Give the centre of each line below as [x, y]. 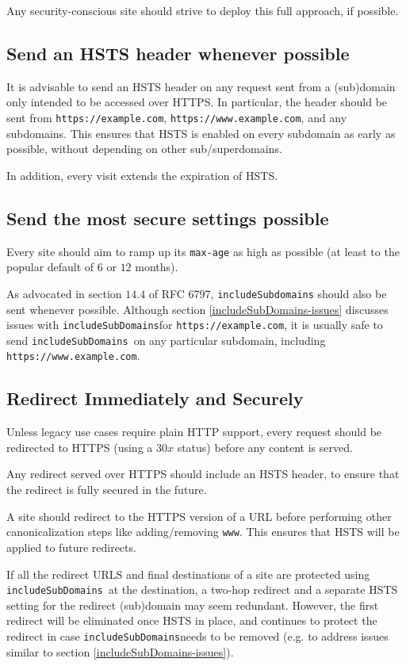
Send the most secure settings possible [168, 218]
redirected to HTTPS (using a [80, 447]
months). [157, 267]
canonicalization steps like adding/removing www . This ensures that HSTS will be [203, 532]
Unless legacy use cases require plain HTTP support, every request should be [194, 432]
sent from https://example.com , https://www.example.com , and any [177, 117]
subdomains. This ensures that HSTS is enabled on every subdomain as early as [201, 133]
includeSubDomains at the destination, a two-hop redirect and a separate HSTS [202, 589]
